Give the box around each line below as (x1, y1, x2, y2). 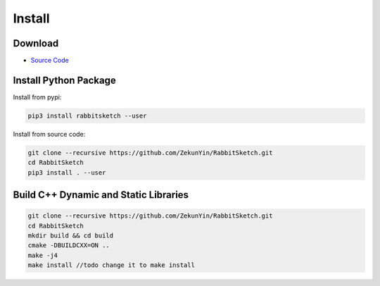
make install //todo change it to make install (27, 261, 195, 269)
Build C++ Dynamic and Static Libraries (13, 189, 189, 201)
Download (13, 37, 59, 49)
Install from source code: (13, 130, 86, 138)
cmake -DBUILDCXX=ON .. (27, 242, 110, 249)
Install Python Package (13, 74, 116, 86)
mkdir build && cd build (27, 232, 114, 240)
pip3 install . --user (27, 168, 106, 176)
